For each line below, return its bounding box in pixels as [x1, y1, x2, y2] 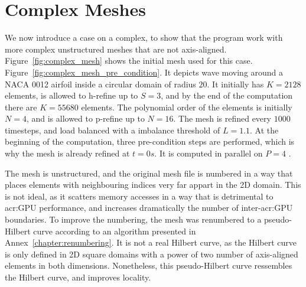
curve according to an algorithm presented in [33, 224, 196, 237]
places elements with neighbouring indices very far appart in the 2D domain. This [5, 178, 301, 191]
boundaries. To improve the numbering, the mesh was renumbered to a [5, 213, 262, 226]
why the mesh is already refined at [5, 147, 130, 159]
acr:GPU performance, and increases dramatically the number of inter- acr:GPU [5, 201, 293, 214]
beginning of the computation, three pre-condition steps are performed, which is [5, 135, 295, 148]
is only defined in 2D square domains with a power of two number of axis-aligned [5, 247, 298, 260]
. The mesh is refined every [173, 112, 271, 125]
